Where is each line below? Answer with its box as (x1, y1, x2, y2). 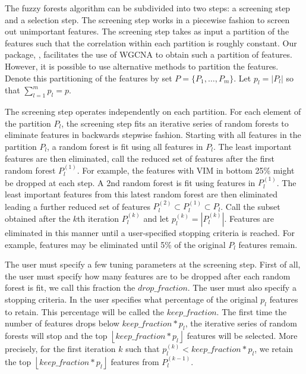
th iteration (77, 212, 119, 224)
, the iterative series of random (185, 317, 297, 329)
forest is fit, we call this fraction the (5, 281, 135, 294)
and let (143, 212, 169, 224)
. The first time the (216, 305, 287, 318)
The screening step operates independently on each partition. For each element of (5, 105, 301, 118)
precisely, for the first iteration (5, 342, 116, 355)
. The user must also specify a (187, 281, 296, 294)
